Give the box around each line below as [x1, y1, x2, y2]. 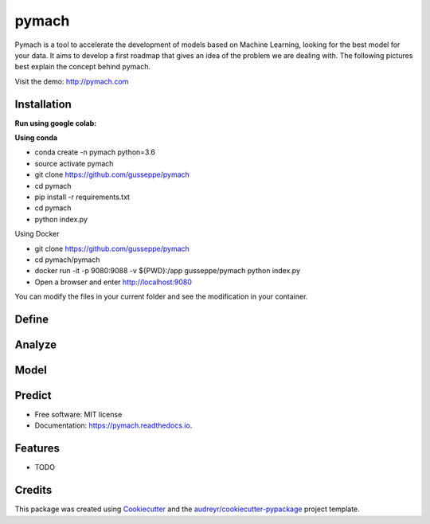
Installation [14, 97, 72, 111]
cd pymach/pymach [34, 255, 100, 264]
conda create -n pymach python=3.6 [34, 147, 155, 157]
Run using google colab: [14, 118, 97, 127]
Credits [14, 483, 53, 497]
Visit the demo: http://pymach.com [14, 76, 129, 86]
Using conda [14, 133, 58, 143]
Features [14, 442, 60, 456]
